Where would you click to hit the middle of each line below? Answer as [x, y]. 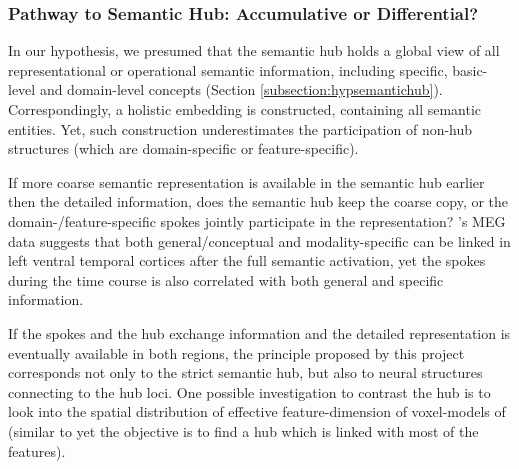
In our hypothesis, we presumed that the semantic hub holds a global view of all [254, 50]
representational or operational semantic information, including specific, [228, 69]
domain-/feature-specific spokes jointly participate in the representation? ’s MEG [257, 220]
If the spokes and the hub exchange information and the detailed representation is [259, 332]
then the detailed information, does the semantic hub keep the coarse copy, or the [258, 201]
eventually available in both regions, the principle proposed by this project [236, 352]
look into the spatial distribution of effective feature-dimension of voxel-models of [257, 411]
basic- [470, 69]
